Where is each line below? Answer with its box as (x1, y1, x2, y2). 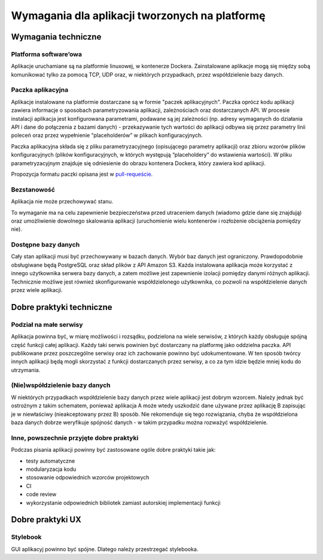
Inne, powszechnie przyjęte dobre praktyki (11, 434, 139, 442)
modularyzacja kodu (26, 465, 77, 473)
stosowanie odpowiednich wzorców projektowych (26, 474, 150, 481)
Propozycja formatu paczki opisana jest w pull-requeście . (11, 171, 153, 178)
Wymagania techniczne (11, 32, 102, 42)
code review (26, 491, 57, 498)
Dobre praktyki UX (11, 515, 82, 525)
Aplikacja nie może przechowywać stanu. (11, 198, 114, 205)
